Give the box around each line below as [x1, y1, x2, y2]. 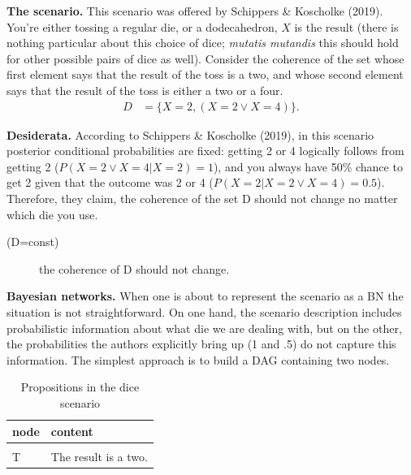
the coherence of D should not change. [39, 260, 230, 277]
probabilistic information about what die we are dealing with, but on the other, [6, 319, 402, 336]
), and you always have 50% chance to [213, 158, 403, 175]
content [50, 422, 93, 439]
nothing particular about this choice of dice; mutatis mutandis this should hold [6, 34, 399, 51]
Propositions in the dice [20, 378, 140, 395]
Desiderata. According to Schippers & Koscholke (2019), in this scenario [6, 126, 374, 143]
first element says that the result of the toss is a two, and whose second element [6, 66, 404, 83]
